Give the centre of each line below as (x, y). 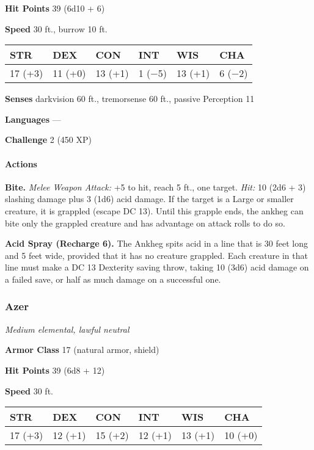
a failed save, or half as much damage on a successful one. (113, 279)
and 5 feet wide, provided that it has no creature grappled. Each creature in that (156, 255)
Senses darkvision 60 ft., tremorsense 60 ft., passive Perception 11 (130, 99)
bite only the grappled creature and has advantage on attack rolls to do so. (145, 223)
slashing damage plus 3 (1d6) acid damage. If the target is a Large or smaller (149, 199)
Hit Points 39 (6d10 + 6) (55, 8)
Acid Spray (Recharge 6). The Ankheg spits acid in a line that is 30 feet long (156, 243)
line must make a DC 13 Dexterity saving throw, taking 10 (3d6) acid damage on (157, 267)
